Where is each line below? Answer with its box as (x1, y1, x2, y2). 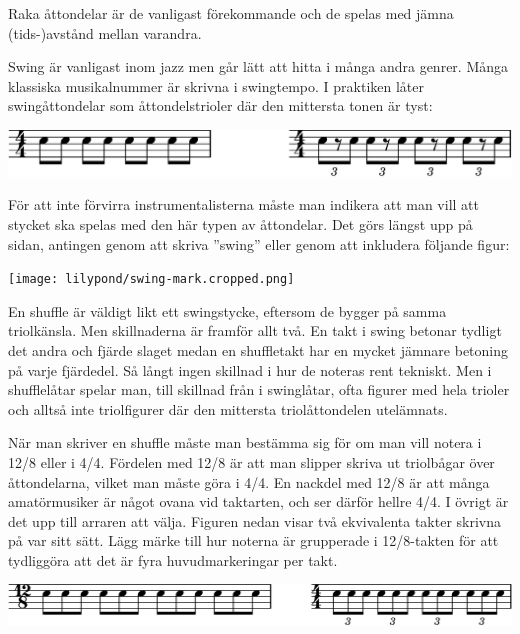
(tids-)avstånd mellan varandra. (8, 22, 202, 43)
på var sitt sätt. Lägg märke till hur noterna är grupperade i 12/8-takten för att (8, 530, 499, 551)
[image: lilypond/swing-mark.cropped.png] (8, 272, 295, 287)
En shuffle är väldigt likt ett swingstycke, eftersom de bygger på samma (8, 300, 447, 321)
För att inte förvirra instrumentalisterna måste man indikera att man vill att (8, 194, 479, 215)
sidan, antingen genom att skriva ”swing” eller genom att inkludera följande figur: (8, 233, 510, 254)
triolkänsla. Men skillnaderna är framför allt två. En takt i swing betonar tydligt (8, 320, 502, 341)
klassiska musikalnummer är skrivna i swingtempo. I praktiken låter (8, 75, 424, 96)
